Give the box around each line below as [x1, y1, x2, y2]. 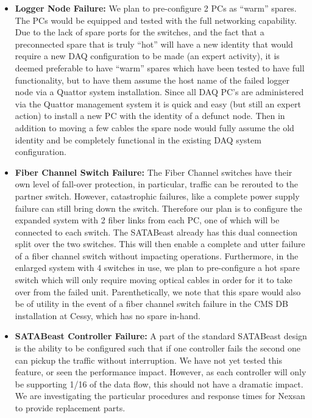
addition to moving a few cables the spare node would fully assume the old [15, 121, 294, 134]
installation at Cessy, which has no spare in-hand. [15, 309, 200, 322]
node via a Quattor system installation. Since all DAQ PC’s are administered [15, 85, 304, 98]
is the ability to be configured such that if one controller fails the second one [15, 342, 301, 355]
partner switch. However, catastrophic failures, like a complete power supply [15, 189, 300, 202]
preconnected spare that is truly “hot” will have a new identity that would [15, 37, 293, 50]
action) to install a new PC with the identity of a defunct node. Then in [15, 109, 285, 122]
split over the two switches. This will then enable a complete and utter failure [15, 237, 305, 250]
